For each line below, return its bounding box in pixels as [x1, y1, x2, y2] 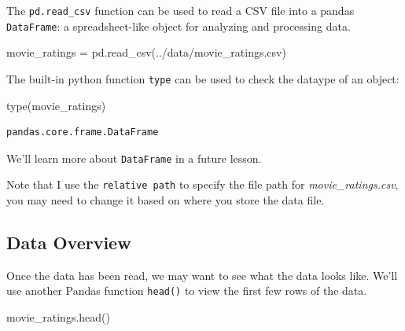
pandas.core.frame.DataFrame [6, 127, 159, 138]
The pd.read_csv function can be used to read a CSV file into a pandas [6, 2, 355, 18]
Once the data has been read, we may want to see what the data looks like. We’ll [6, 267, 398, 283]
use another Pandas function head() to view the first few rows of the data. [6, 282, 367, 299]
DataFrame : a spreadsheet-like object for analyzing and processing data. [6, 17, 351, 34]
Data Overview [6, 230, 131, 255]
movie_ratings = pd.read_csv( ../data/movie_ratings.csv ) [6, 44, 286, 61]
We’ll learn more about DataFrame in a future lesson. [6, 149, 262, 166]
